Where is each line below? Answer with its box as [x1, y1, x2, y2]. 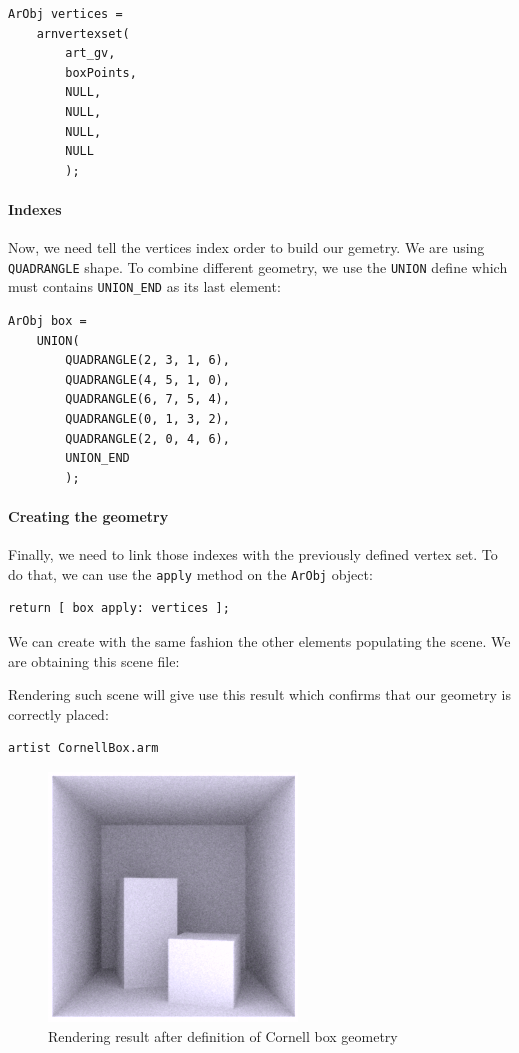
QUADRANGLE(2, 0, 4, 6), [65, 431, 230, 446]
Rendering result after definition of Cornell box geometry [48, 1025, 398, 1046]
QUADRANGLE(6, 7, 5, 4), [65, 392, 230, 407]
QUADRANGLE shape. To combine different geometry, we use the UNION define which [8, 256, 508, 277]
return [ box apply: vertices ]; [8, 601, 230, 616]
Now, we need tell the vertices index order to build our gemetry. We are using [8, 237, 485, 258]
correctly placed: [8, 703, 109, 724]
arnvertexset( [36, 26, 130, 41]
